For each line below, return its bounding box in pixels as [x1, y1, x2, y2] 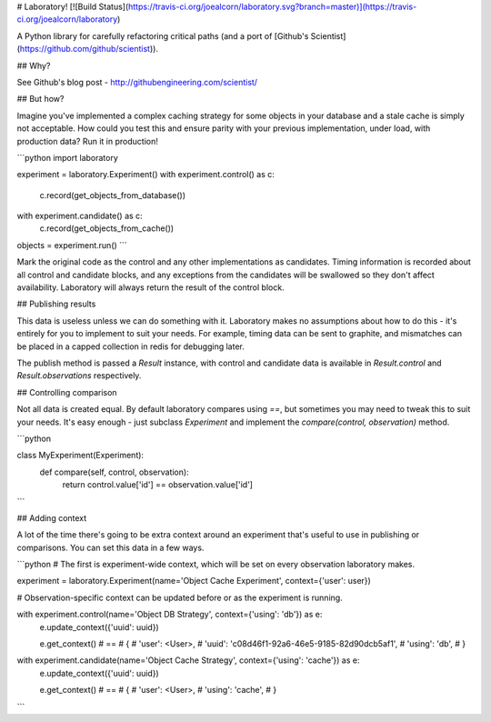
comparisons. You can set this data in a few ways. [16, 542, 205, 553]
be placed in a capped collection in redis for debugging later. [16, 341, 245, 352]
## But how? [16, 94, 65, 105]
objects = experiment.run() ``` [16, 239, 127, 250]
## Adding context [16, 512, 87, 523]
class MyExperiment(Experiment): [16, 450, 145, 461]
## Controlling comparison [16, 386, 117, 397]
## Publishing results [16, 298, 96, 309]
